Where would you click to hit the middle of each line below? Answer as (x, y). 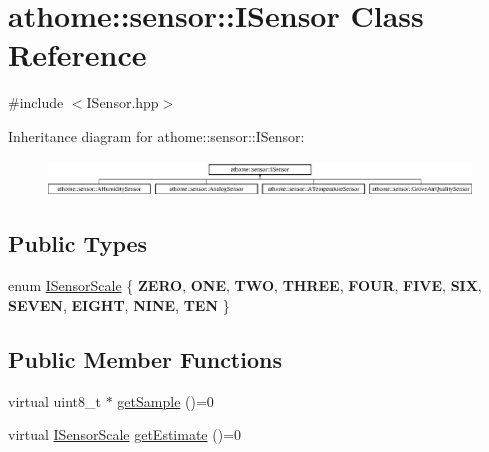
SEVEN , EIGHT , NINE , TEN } (119, 304)
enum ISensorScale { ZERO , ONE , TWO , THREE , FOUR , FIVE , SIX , (245, 285)
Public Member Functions (145, 358)
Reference (77, 54)
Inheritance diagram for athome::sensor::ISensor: (156, 135)
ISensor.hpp (122, 102)
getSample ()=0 (165, 400)
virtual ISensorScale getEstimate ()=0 (125, 434)
